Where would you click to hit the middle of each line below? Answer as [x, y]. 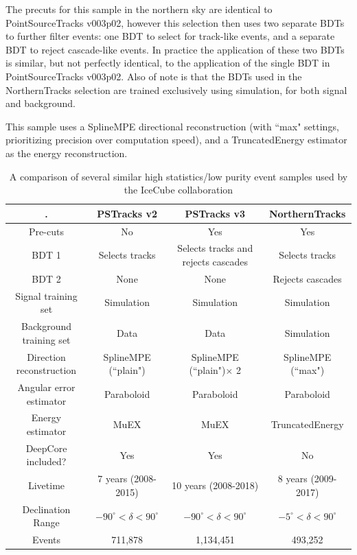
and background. [41, 103]
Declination [46, 509]
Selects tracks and [215, 248]
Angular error [46, 387]
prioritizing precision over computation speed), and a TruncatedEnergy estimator [176, 140]
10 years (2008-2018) [215, 485]
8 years [292, 479]
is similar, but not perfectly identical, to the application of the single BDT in [168, 63]
